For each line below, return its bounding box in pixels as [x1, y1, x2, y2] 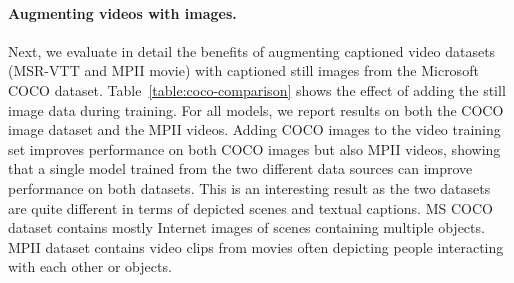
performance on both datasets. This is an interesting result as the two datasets [8, 177, 491, 198]
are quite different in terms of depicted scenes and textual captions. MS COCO [8, 197, 493, 218]
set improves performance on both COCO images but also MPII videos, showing [8, 138, 501, 159]
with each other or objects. [8, 256, 172, 277]
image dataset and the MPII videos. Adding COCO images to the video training [8, 119, 501, 140]
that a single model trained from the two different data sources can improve [8, 158, 473, 179]
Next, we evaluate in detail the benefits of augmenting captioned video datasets [8, 40, 496, 61]
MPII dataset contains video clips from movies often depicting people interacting [8, 236, 504, 257]
